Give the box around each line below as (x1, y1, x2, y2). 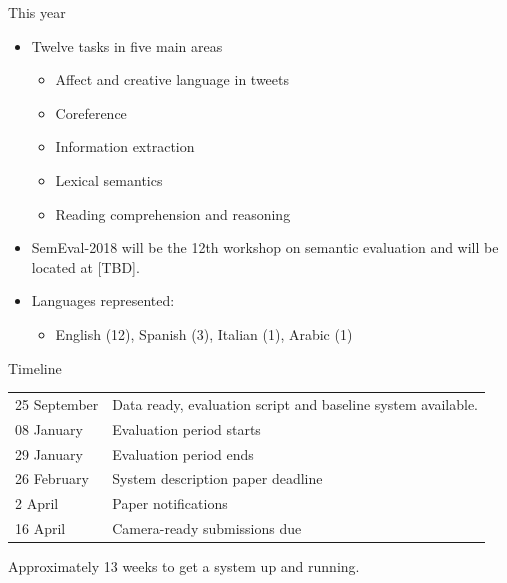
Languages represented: (31, 290, 175, 311)
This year (8, 2, 66, 22)
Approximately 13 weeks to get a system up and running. (8, 556, 360, 577)
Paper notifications (112, 493, 228, 514)
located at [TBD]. (31, 256, 140, 277)
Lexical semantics (55, 169, 163, 190)
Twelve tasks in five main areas (31, 35, 223, 56)
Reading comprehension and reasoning (55, 203, 291, 224)
